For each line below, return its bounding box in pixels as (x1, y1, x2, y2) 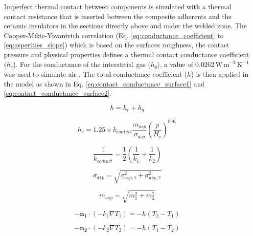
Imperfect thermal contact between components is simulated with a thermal (4, 1, 231, 11)
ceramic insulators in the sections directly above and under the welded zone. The (4, 21, 247, 31)
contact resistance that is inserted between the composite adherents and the (4, 11, 231, 21)
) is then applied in (191, 69, 249, 79)
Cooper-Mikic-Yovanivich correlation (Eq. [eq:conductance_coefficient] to (4, 30, 224, 40)
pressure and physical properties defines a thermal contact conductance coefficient (4, 49, 250, 59)
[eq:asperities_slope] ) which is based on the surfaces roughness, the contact (4, 40, 230, 50)
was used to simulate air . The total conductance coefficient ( (4, 69, 187, 79)
